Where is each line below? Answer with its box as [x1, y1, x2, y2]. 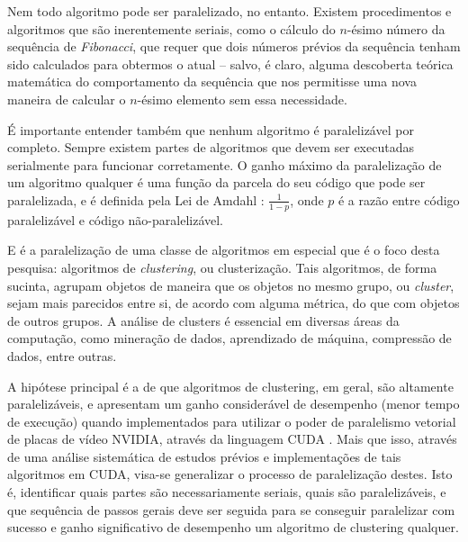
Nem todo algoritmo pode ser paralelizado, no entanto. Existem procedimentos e [7, 2, 452, 20]
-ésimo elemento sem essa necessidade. [137, 89, 347, 108]
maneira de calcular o [7, 89, 126, 108]
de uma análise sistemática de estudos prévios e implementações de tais [7, 447, 401, 465]
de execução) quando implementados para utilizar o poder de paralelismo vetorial [7, 411, 456, 430]
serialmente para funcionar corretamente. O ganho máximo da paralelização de [7, 155, 442, 174]
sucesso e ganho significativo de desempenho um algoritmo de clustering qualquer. [7, 518, 459, 537]
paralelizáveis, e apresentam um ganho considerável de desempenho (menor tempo [7, 394, 460, 413]
